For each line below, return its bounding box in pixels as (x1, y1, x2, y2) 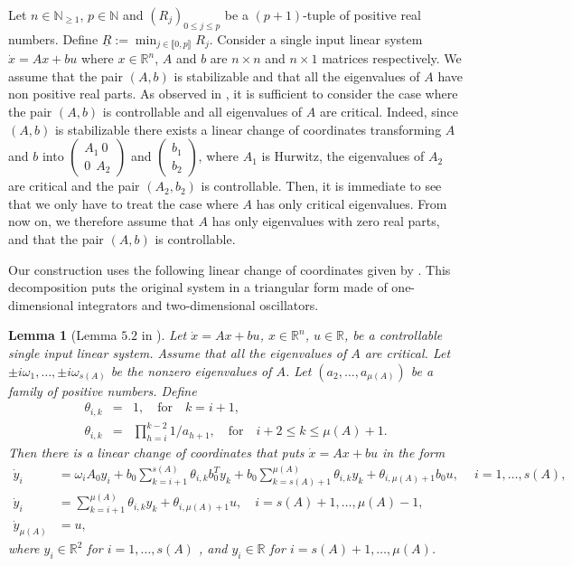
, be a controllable (344, 325, 443, 344)
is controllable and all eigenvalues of (102, 102, 303, 121)
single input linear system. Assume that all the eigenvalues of (8, 343, 347, 362)
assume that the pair (8, 66, 123, 85)
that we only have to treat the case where (8, 193, 239, 212)
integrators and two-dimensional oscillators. (78, 295, 319, 314)
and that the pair (8, 230, 104, 248)
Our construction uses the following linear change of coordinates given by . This (8, 259, 451, 278)
